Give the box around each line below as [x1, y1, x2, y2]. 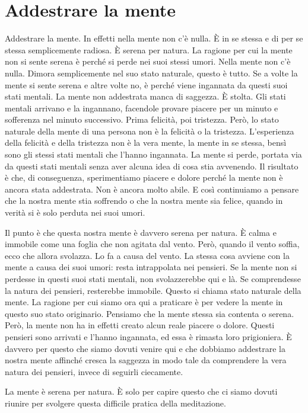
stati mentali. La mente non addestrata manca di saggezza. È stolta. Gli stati [5, 90, 286, 103]
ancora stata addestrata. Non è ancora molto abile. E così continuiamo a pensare [5, 183, 299, 195]
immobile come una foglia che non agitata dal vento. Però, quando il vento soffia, [5, 238, 300, 250]
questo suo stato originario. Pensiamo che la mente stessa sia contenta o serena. [5, 307, 294, 319]
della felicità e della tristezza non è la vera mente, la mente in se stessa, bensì [5, 136, 287, 149]
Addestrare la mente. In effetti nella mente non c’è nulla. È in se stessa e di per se [5, 32, 303, 44]
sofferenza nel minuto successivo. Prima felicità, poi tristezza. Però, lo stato [5, 113, 279, 126]
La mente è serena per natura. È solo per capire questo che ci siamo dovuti [5, 385, 278, 398]
